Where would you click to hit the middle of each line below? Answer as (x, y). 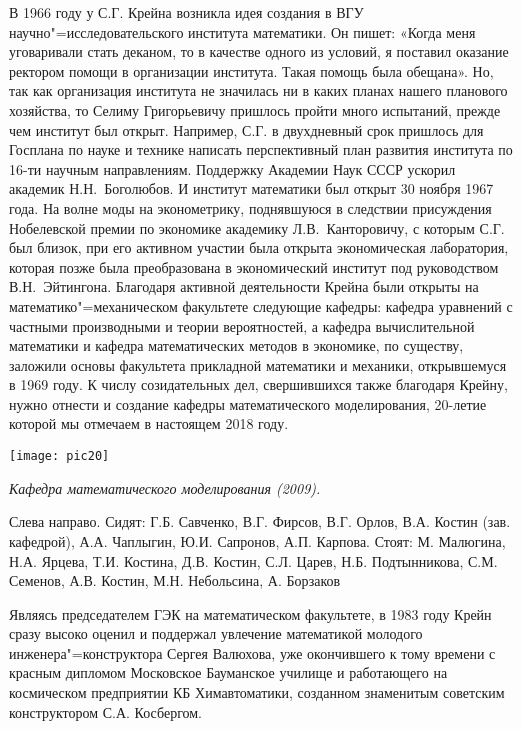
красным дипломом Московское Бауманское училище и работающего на (228, 672)
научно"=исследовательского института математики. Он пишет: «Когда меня (242, 31)
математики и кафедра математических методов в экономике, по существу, (236, 345)
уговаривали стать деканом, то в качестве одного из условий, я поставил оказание (259, 51)
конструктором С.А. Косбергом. (106, 711)
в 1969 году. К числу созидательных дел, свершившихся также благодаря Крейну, (258, 384)
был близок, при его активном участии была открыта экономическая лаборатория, (259, 247)
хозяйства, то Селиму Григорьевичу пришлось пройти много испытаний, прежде (255, 109)
